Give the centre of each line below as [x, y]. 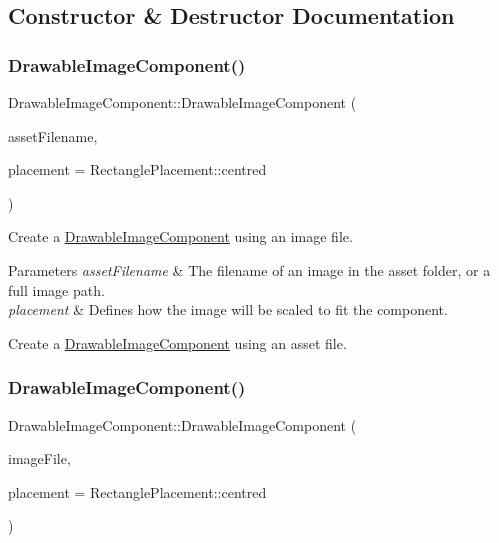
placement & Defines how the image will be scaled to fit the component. [228, 309]
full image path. [56, 289]
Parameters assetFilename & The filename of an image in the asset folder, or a [249, 269]
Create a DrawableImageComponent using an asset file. [177, 342]
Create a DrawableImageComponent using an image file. [180, 236]
